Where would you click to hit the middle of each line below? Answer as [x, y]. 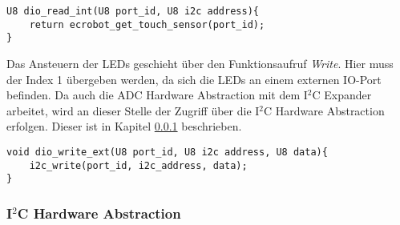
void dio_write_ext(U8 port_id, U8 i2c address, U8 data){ [167, 152]
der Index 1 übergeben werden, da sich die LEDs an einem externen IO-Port [194, 79]
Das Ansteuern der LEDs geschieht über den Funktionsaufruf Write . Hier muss [200, 63]
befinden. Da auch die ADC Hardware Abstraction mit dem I [157, 95]
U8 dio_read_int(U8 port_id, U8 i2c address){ [133, 11]
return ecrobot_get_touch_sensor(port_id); [147, 24]
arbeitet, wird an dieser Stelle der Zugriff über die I [133, 110]
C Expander [342, 95]
